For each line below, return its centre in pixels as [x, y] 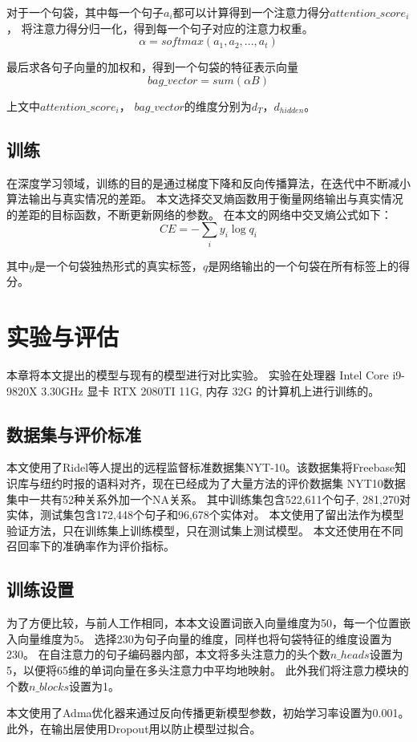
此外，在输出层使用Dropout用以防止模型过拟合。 [134, 728]
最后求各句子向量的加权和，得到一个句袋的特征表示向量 [152, 67]
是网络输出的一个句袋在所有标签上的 [304, 265]
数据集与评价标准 [74, 434]
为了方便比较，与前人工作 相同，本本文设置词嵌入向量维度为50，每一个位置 [203, 623]
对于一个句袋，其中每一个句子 [85, 12]
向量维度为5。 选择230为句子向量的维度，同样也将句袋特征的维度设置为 [204, 638]
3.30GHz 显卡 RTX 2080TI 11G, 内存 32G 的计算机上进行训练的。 [211, 390]
